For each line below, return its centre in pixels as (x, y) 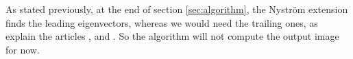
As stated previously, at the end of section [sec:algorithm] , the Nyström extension (177, 9)
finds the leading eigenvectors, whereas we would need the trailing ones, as (162, 22)
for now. (23, 49)
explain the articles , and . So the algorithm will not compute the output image (172, 36)
